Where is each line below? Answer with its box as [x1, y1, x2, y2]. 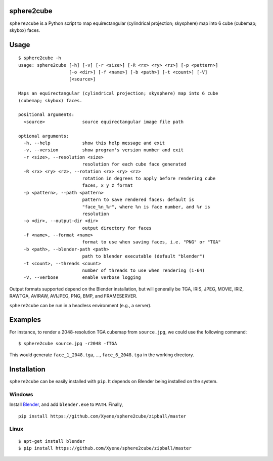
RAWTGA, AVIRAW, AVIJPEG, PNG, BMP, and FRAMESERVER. [9, 293, 138, 299]
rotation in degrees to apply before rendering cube [82, 175, 216, 181]
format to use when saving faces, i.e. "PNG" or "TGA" [82, 239, 221, 245]
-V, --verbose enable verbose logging [23, 275, 141, 280]
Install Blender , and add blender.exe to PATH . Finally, [9, 401, 123, 407]
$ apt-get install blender [18, 438, 85, 444]
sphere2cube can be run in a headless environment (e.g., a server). [9, 302, 152, 308]
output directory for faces [82, 225, 152, 231]
